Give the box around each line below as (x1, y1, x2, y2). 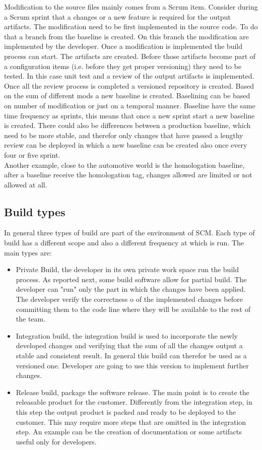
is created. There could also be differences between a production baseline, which (4, 120, 251, 131)
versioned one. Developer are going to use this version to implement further (16, 360, 249, 370)
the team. (16, 313, 46, 324)
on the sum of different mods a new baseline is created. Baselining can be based (4, 90, 250, 101)
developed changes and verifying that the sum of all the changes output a (16, 340, 243, 351)
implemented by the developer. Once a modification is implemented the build (4, 41, 243, 51)
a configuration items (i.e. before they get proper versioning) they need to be (4, 60, 241, 71)
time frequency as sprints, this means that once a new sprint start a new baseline (4, 110, 255, 120)
